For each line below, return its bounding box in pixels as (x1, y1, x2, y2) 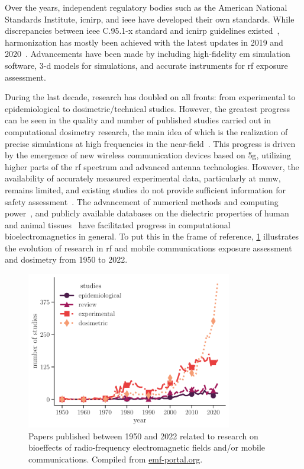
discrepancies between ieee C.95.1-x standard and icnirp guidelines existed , (5, 24, 280, 37)
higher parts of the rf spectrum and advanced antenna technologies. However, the (5, 160, 299, 173)
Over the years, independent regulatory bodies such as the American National (5, 1, 287, 13)
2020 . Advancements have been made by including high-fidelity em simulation (5, 47, 290, 60)
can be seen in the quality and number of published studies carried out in (5, 114, 271, 126)
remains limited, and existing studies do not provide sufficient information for (5, 183, 286, 196)
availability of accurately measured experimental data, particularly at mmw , (5, 172, 281, 184)
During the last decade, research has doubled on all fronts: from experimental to (5, 91, 296, 103)
